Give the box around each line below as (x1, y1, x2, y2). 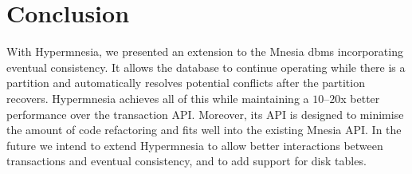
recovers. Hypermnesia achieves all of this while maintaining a (6, 89, 309, 106)
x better (340, 89, 380, 106)
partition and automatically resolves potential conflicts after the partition (6, 74, 365, 91)
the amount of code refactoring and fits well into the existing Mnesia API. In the (6, 121, 402, 138)
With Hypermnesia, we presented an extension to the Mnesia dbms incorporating (6, 43, 403, 60)
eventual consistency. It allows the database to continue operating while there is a (6, 58, 406, 75)
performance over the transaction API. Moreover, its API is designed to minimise (6, 105, 404, 122)
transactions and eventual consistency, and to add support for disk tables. (6, 152, 367, 169)
